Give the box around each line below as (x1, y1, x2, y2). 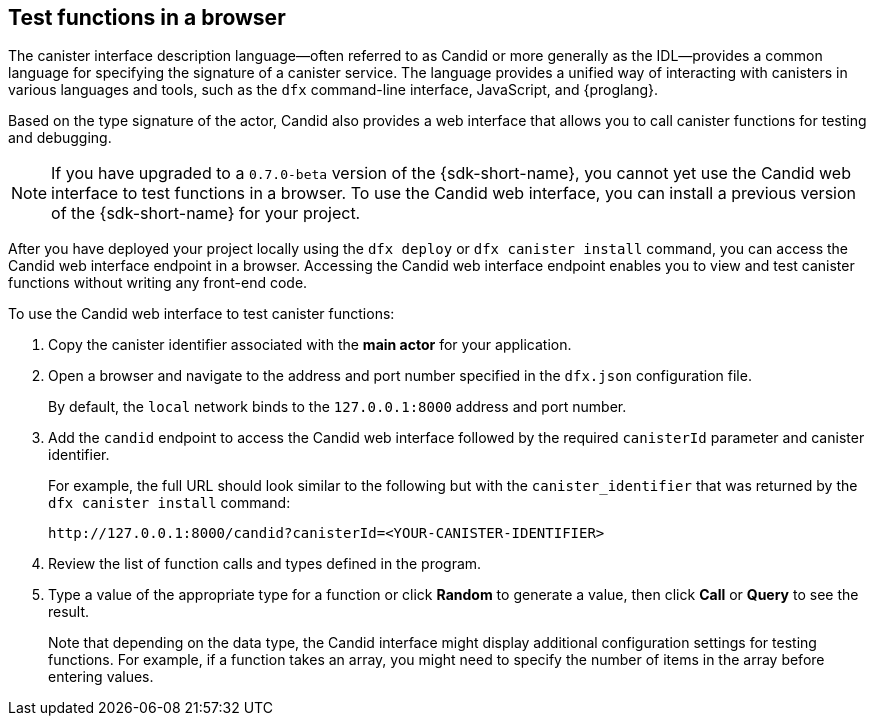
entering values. (48, 668, 154, 686)
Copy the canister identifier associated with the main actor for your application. (48, 336, 572, 354)
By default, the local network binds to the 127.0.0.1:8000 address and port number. (48, 398, 627, 416)
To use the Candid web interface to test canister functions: (8, 305, 395, 323)
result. (48, 603, 90, 621)
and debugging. (8, 129, 112, 147)
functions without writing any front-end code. (8, 274, 308, 292)
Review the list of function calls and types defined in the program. (48, 555, 482, 573)
